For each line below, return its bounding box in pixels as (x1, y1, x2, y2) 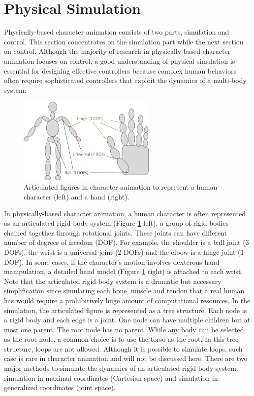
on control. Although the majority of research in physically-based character (4, 46, 231, 56)
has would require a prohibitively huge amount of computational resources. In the (4, 295, 251, 305)
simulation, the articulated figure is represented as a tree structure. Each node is (4, 305, 247, 315)
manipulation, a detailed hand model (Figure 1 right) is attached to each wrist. (4, 266, 243, 277)
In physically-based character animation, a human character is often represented (4, 208, 246, 218)
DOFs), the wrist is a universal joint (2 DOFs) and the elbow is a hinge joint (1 (4, 246, 244, 257)
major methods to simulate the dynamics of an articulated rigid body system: (4, 363, 238, 373)
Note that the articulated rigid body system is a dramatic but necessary (4, 276, 222, 286)
